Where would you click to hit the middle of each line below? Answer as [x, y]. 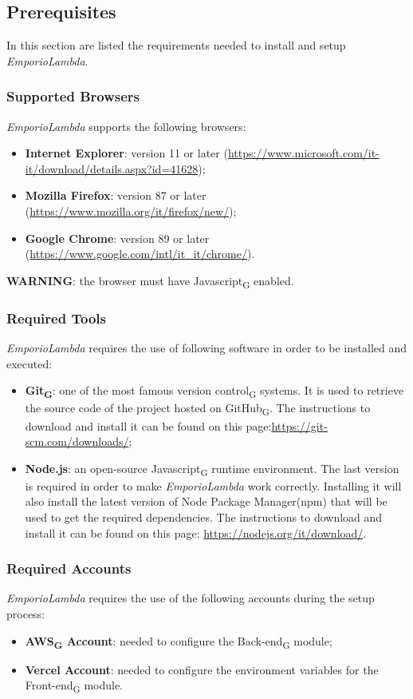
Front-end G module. [74, 686]
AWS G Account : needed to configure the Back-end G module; [179, 641]
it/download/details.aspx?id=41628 [112, 168]
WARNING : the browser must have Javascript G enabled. [150, 281]
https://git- [299, 425]
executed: [29, 363]
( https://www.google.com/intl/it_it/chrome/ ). [140, 254]
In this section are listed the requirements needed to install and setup [176, 45]
